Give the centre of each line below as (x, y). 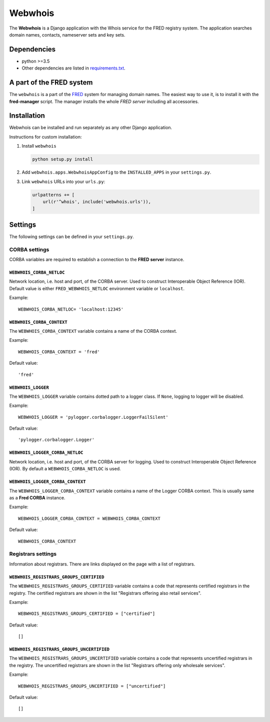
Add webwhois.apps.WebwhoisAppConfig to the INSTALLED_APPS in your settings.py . (116, 172)
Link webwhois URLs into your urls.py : (63, 181)
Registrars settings (33, 554)
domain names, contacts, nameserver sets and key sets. (67, 35)
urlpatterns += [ (53, 195)
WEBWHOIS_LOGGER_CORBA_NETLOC (46, 453)
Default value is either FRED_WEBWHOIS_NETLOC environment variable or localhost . (97, 288)
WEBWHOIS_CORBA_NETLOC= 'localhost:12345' (71, 309)
